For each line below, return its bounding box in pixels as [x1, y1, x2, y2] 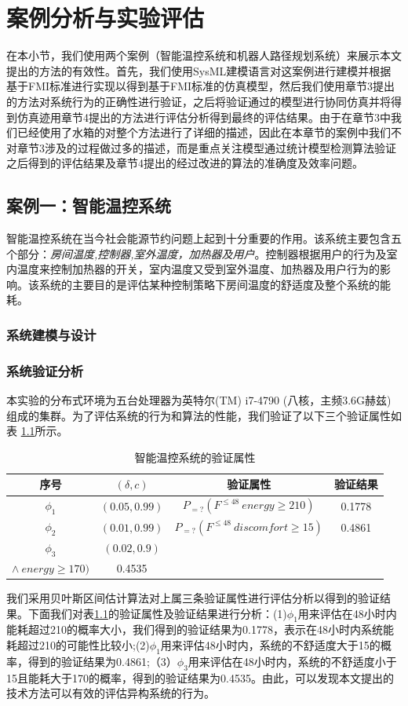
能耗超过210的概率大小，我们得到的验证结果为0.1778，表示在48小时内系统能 [6, 621, 394, 638]
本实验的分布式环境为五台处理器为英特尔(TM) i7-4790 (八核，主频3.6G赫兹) [6, 392, 392, 408]
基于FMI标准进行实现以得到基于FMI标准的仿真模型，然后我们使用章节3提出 [6, 78, 395, 94]
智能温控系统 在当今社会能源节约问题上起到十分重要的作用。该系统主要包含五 [6, 230, 402, 247]
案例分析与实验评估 [6, 2, 205, 34]
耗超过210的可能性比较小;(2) [6, 636, 150, 653]
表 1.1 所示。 [6, 423, 68, 439]
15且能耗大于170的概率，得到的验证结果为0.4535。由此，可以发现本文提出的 [6, 669, 394, 686]
